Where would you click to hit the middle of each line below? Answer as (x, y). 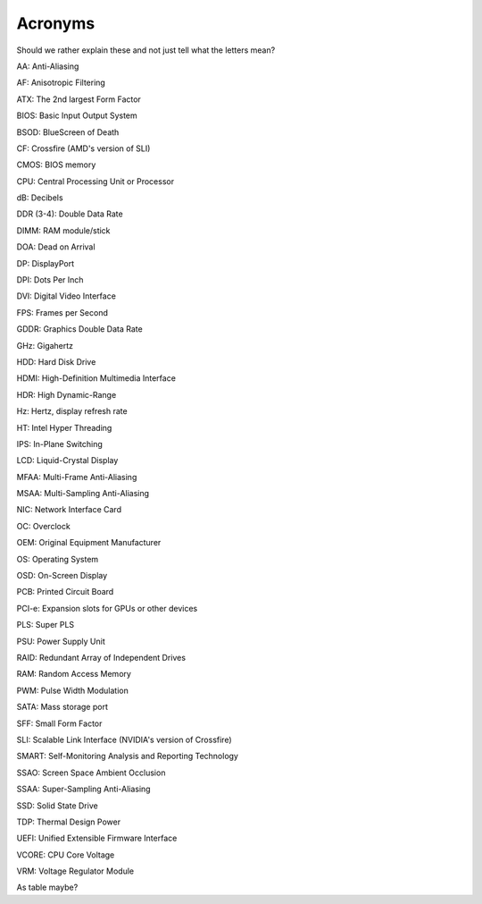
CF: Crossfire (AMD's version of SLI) (83, 148)
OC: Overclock (43, 526)
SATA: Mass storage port (62, 707)
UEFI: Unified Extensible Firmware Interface (97, 838)
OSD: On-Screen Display (62, 576)
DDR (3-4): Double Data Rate (70, 214)
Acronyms (56, 23)
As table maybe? (47, 887)
